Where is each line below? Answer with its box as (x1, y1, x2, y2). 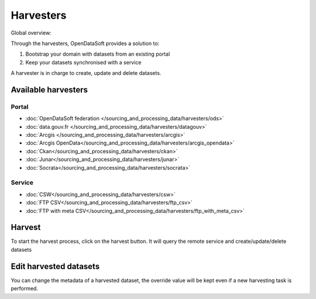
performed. (11, 285, 38, 292)
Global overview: (11, 29, 52, 36)
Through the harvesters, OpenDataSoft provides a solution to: (11, 40, 160, 47)
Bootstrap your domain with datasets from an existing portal (25, 50, 170, 58)
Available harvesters (11, 85, 88, 95)
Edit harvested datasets (11, 261, 100, 271)
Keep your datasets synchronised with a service (25, 59, 142, 66)
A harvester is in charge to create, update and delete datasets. (11, 70, 162, 77)
